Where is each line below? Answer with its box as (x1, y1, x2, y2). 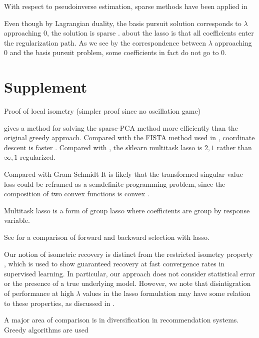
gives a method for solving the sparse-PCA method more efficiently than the (4, 122, 238, 133)
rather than (216, 142, 252, 152)
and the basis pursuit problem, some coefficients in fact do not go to (9, 47, 219, 58)
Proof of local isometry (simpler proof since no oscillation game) (4, 106, 201, 116)
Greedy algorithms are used (4, 324, 88, 334)
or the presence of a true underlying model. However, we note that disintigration (4, 278, 251, 288)
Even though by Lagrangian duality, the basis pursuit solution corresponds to (4, 18, 241, 28)
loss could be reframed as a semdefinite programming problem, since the (4, 178, 225, 189)
